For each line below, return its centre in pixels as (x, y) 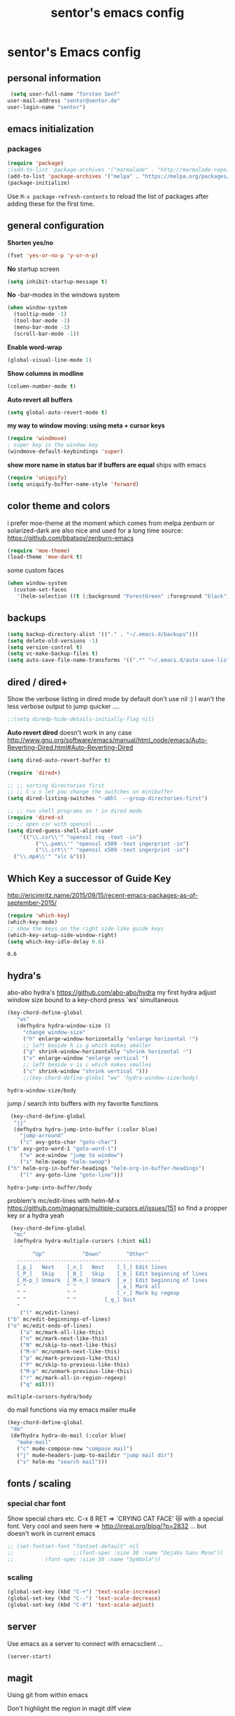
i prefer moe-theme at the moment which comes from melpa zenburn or (111, 523)
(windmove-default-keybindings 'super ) (65, 452)
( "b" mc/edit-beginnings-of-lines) (59, 1319)
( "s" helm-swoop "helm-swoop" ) (65, 1162)
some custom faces (36, 570)
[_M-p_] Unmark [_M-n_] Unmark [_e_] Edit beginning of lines (112, 1280)
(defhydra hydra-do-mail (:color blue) (69, 1436)
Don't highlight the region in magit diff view (69, 1708)
